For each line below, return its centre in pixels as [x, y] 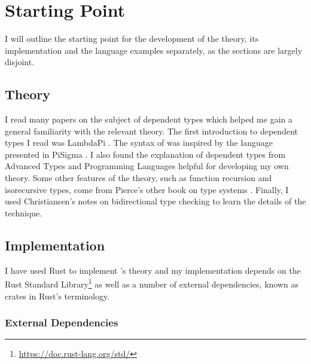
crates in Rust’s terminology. [57, 296]
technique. [24, 212]
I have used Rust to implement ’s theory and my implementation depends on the [153, 270]
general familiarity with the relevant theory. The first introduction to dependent [151, 131]
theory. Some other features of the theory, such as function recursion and [138, 178]
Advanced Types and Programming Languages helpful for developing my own [147, 166]
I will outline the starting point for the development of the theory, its [132, 39]
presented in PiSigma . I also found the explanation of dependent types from [145, 154]
